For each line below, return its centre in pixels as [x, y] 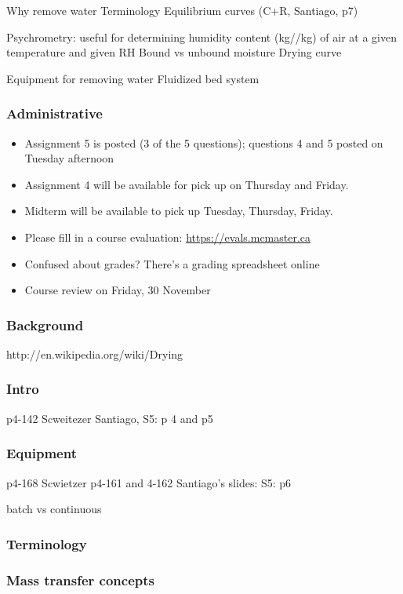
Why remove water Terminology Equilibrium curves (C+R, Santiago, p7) [182, 10]
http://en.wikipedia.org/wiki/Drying [95, 353]
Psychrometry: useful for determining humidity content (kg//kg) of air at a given [201, 36]
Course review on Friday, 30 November [118, 290]
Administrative [54, 113]
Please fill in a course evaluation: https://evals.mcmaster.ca [168, 237]
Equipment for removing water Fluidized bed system [133, 78]
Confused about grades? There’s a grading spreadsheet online [172, 263]
